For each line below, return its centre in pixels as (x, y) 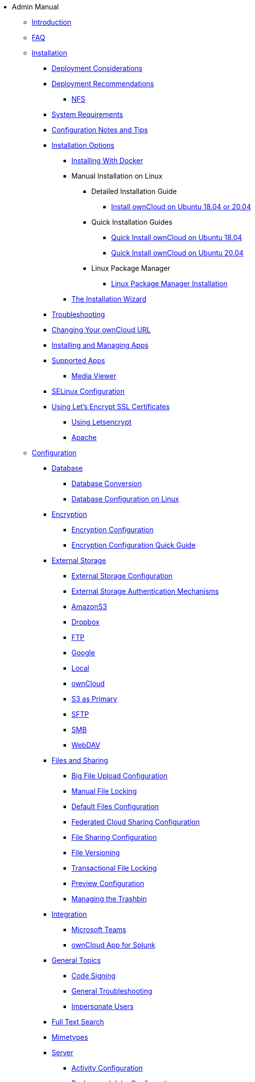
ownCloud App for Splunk (113, 945)
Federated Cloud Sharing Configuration (136, 822)
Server (63, 1052)
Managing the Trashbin (109, 899)
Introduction (52, 22)
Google (83, 653)
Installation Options (83, 145)
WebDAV (86, 745)
